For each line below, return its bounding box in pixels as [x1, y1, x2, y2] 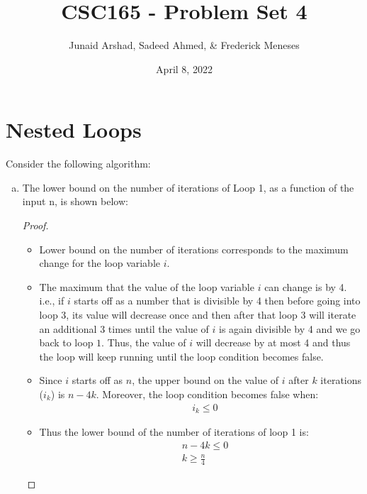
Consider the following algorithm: [6, 156, 151, 171]
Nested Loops [6, 115, 142, 144]
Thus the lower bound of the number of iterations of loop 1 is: [39, 424, 309, 439]
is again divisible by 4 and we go [219, 321, 361, 336]
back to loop [39, 335, 94, 350]
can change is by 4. [264, 279, 347, 294]
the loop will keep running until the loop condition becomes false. [39, 348, 324, 363]
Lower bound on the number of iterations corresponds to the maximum [39, 241, 349, 256]
